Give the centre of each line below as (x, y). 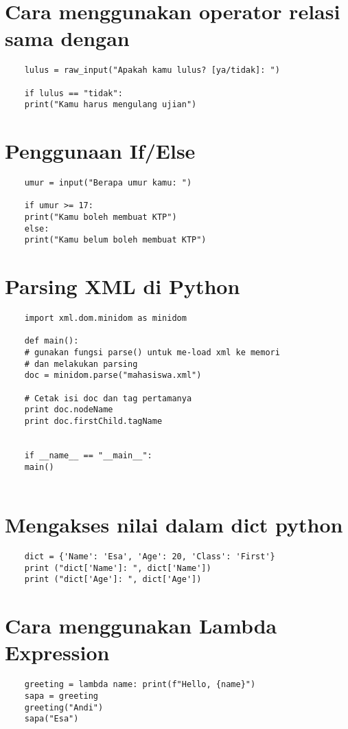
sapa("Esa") (51, 719)
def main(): (51, 341)
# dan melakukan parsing (81, 364)
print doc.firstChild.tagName (93, 422)
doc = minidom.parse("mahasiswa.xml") (113, 375)
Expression (57, 652)
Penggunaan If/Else (100, 151)
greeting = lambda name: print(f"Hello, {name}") (140, 685)
